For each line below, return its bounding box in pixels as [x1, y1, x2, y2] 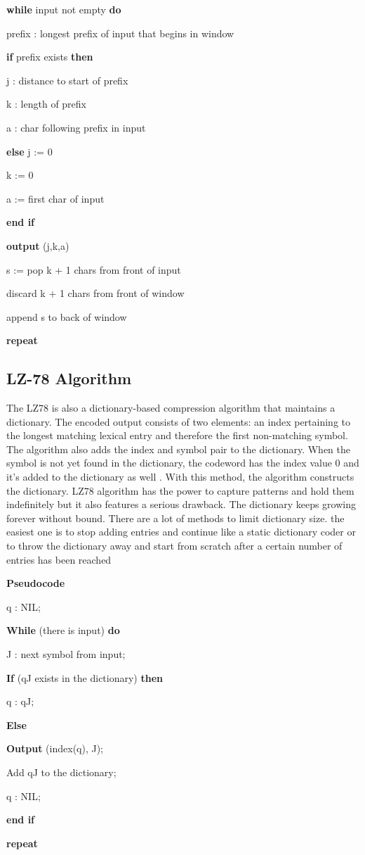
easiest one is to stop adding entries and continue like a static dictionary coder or [6, 524, 356, 539]
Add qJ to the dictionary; [6, 764, 117, 779]
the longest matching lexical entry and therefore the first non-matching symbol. [6, 428, 348, 443]
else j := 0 [6, 144, 53, 158]
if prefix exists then [6, 49, 93, 64]
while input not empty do [6, 2, 121, 16]
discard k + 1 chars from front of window [6, 286, 185, 300]
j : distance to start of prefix [6, 72, 128, 87]
